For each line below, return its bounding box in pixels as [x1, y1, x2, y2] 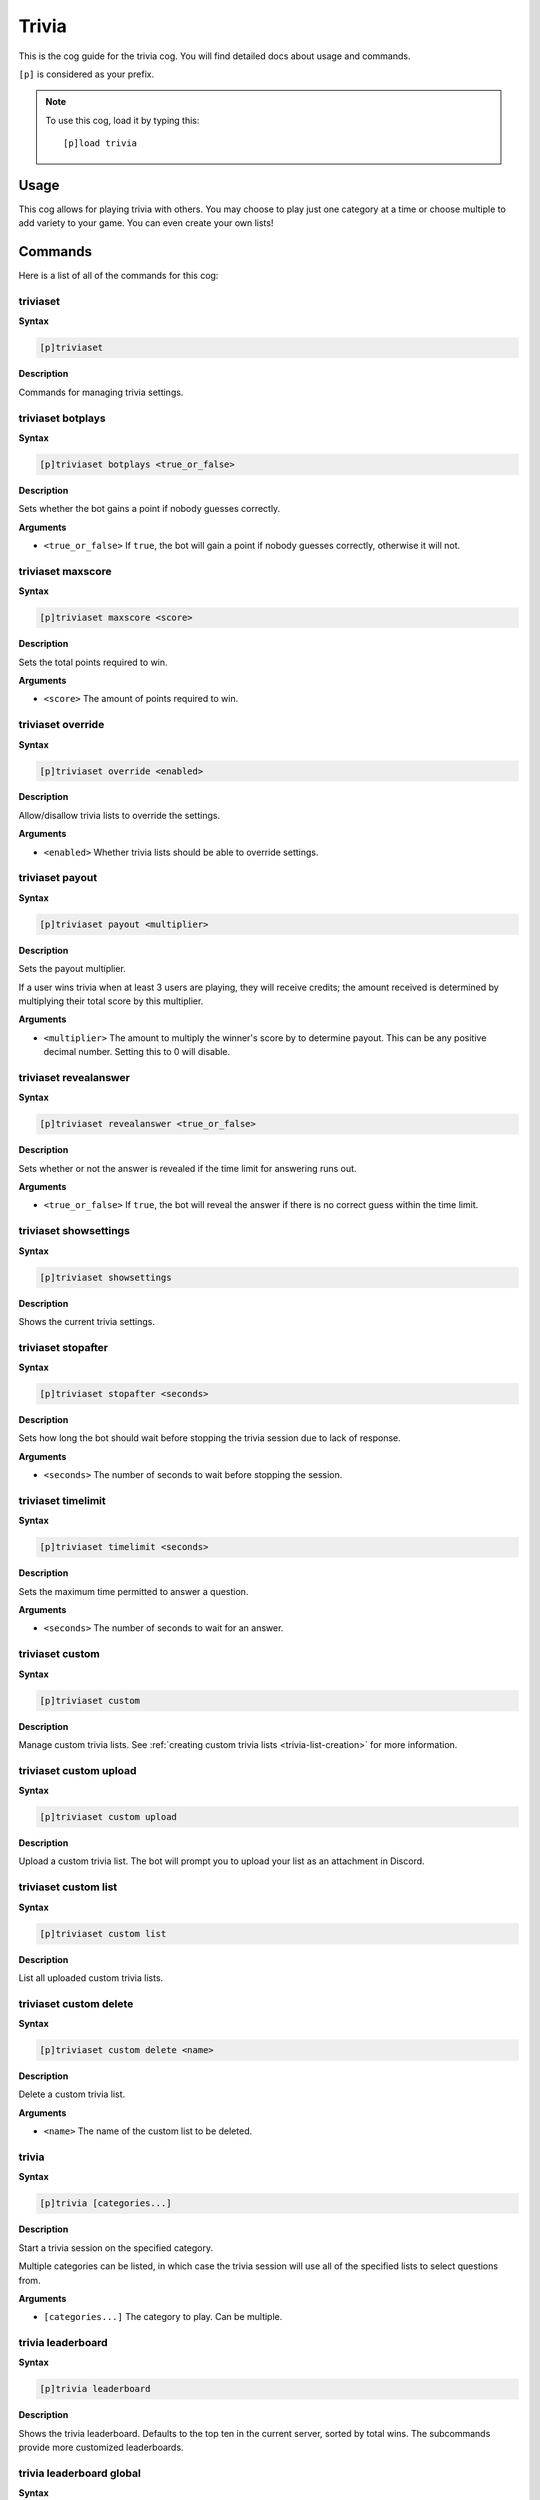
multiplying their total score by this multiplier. [18, 995, 204, 1007]
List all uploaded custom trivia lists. [18, 1971, 164, 1984]
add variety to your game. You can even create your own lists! [18, 217, 274, 229]
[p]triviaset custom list [39, 1928, 167, 1939]
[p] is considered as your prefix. [18, 68, 155, 80]
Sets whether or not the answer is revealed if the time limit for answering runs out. [18, 1162, 357, 1174]
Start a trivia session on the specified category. [18, 2241, 214, 2254]
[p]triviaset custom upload [39, 1811, 177, 1823]
